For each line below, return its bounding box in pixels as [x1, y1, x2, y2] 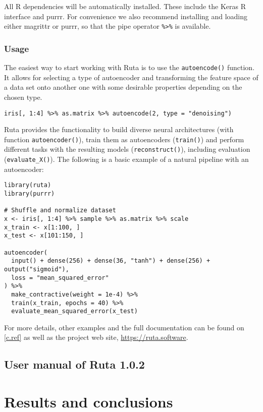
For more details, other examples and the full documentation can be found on [4, 322, 244, 332]
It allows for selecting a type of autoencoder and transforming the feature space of [4, 72, 258, 82]
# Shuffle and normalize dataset [4, 207, 116, 214]
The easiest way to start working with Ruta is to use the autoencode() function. [4, 62, 255, 73]
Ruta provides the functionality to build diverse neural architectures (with [4, 124, 234, 135]
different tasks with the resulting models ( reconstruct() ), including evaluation [4, 144, 250, 154]
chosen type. [4, 91, 42, 102]
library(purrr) [4, 190, 55, 197]
